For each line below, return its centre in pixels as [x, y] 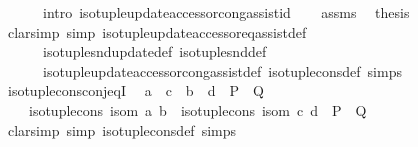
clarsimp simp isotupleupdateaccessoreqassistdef [157, 31]
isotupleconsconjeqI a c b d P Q [135, 90]
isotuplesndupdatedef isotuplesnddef [154, 51]
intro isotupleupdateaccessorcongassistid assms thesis [226, 12]
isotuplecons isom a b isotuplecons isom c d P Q [197, 109]
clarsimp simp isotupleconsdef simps [122, 129]
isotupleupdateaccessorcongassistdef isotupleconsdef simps [222, 70]
